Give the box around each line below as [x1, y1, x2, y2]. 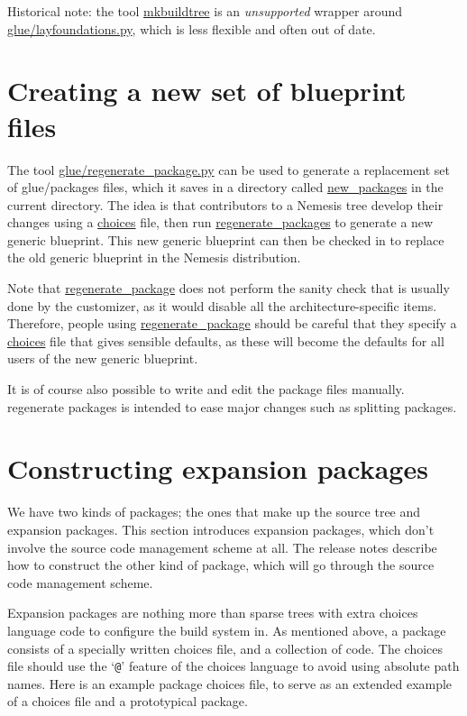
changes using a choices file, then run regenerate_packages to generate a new [7, 213, 434, 232]
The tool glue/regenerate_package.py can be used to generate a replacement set [7, 160, 451, 179]
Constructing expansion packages [7, 450, 428, 487]
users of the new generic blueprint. [7, 349, 198, 368]
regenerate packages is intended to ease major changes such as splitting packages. [7, 397, 457, 416]
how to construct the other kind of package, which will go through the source [7, 555, 435, 574]
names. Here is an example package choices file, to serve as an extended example [7, 674, 453, 693]
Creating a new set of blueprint [7, 72, 407, 109]
